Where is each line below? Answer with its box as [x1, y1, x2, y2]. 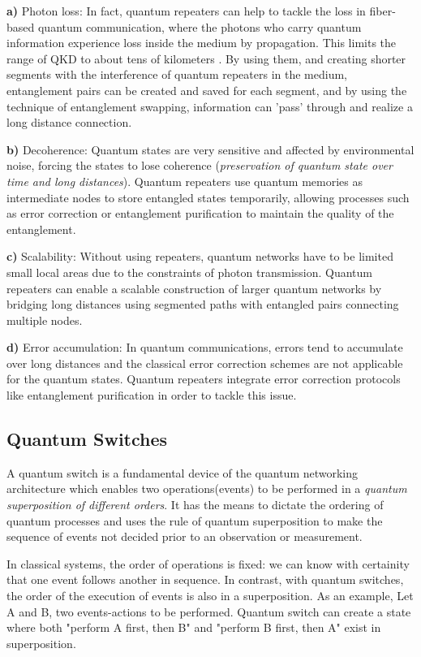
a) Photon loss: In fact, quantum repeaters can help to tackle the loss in [6, 2, 366, 19]
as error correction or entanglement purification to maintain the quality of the [6, 205, 394, 222]
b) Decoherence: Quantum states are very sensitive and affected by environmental [6, 140, 415, 158]
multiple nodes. [6, 311, 83, 328]
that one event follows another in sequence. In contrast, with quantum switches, [6, 571, 404, 588]
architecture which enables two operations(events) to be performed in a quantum [6, 480, 407, 497]
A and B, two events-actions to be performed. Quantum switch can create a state [6, 603, 411, 620]
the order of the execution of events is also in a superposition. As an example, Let [6, 587, 414, 604]
